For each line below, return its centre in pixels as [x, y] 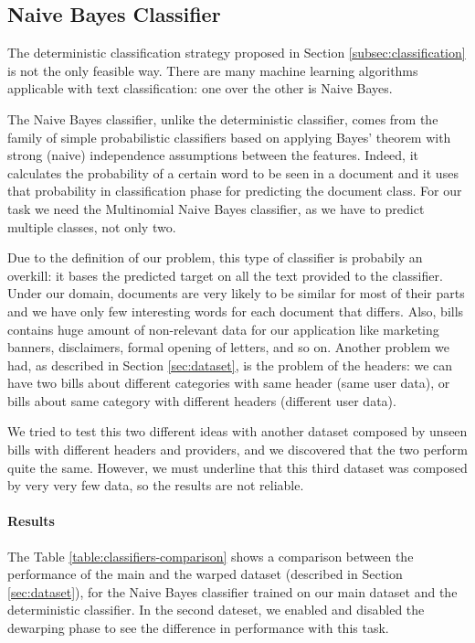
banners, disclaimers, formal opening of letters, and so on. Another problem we [229, 347]
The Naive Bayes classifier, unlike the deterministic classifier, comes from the [223, 118]
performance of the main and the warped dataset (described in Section [205, 574]
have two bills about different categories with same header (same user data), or [229, 383]
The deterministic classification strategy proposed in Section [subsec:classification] [237, 53]
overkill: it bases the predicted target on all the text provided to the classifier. [225, 275]
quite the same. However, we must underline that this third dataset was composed [237, 467]
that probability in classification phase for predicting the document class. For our [235, 191]
